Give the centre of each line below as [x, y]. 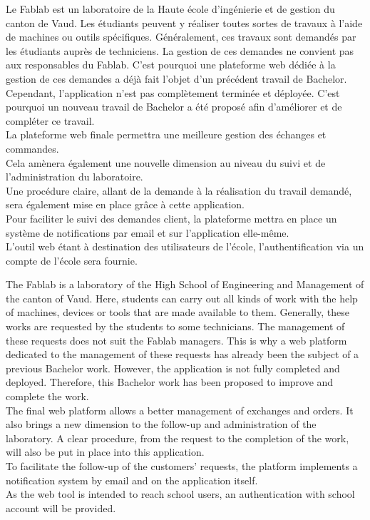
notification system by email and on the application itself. [132, 480]
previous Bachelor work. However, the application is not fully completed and [173, 368]
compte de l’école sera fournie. [72, 260]
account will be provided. [61, 508]
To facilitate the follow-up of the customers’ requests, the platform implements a [182, 466]
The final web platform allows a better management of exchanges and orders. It [180, 410]
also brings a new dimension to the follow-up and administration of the [161, 424]
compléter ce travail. [50, 120]
